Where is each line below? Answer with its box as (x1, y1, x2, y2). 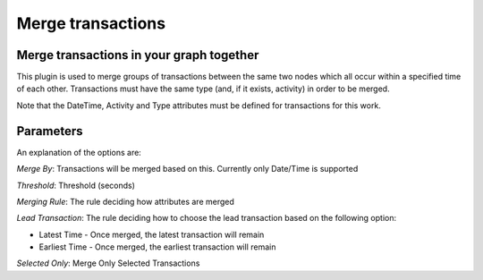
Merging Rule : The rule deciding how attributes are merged (16, 196, 234, 207)
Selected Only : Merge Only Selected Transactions (16, 258, 200, 268)
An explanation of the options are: (16, 147, 142, 157)
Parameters (16, 123, 83, 139)
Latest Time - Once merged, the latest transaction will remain (38, 229, 265, 240)
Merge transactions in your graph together (16, 47, 259, 63)
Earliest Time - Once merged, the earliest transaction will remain (38, 242, 276, 252)
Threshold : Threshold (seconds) (16, 180, 136, 191)
